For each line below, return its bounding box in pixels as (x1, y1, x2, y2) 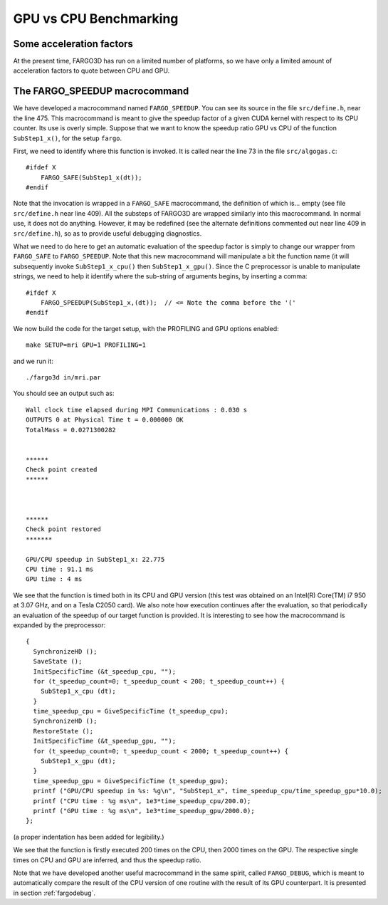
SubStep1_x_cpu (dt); (40, 687, 117, 696)
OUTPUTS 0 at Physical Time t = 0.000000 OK (26, 416, 184, 424)
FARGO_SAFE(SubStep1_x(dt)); (40, 173, 142, 182)
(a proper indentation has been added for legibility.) (13, 832, 164, 841)
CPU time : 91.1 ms (26, 565, 94, 573)
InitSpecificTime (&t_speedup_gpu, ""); (33, 737, 177, 746)
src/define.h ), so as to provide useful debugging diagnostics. (13, 229, 202, 238)
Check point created (26, 466, 98, 474)
